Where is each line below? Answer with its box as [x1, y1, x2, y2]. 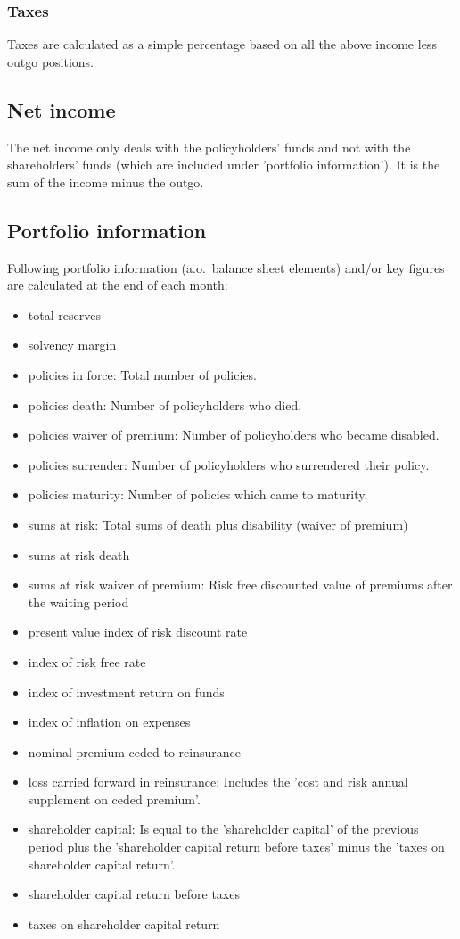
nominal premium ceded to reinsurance [28, 742, 241, 761]
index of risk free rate [28, 652, 146, 671]
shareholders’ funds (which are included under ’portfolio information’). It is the [7, 155, 440, 174]
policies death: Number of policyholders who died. [28, 395, 302, 414]
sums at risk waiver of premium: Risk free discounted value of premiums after [28, 575, 453, 594]
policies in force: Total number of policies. [28, 365, 257, 383]
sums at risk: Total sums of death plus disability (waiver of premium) [28, 515, 408, 533]
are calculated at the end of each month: [7, 276, 228, 294]
